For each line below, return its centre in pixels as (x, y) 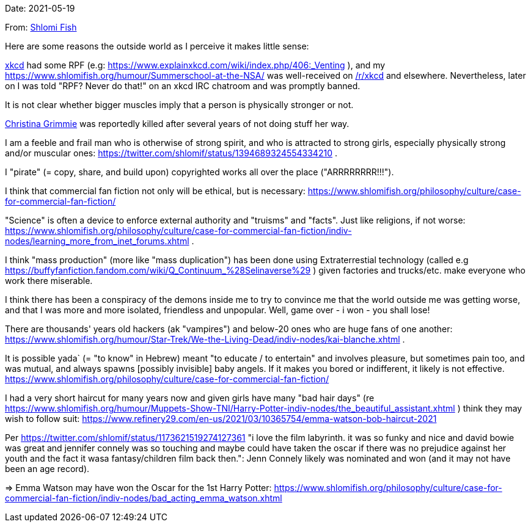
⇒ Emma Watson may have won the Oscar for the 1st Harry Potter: (138, 488)
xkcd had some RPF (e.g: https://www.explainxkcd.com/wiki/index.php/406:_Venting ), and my (195, 65)
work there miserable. (49, 281)
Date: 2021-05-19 (40, 8)
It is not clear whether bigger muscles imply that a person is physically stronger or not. (179, 105)
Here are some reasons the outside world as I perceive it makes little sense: (157, 46)
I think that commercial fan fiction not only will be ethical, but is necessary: (155, 191)
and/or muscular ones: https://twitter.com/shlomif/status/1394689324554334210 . (171, 153)
